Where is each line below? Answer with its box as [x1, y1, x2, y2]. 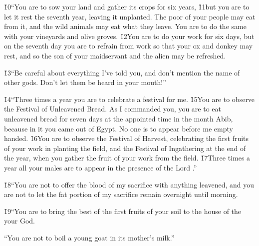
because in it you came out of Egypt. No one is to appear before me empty [4, 123, 233, 133]
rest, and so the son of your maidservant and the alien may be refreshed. [4, 50, 226, 60]
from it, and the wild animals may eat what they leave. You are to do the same [4, 21, 247, 31]
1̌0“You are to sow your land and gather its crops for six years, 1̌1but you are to [4, 1, 250, 11]
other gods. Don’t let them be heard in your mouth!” [4, 77, 166, 87]
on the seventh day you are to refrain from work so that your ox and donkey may [4, 40, 253, 51]
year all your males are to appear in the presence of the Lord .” [4, 162, 197, 172]
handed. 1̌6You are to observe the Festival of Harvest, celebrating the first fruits [4, 133, 249, 143]
